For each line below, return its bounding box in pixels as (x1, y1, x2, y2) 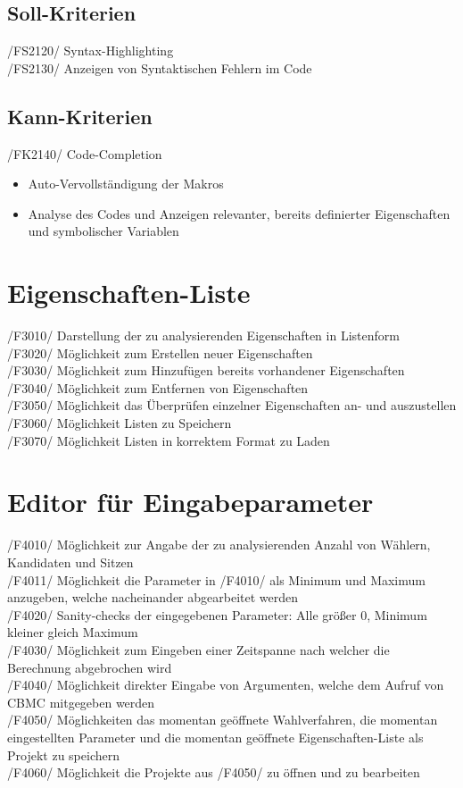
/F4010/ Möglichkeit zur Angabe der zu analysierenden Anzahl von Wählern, (7, 535, 431, 554)
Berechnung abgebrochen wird (7, 658, 172, 676)
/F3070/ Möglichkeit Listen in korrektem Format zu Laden (7, 431, 330, 449)
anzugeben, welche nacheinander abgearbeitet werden (7, 588, 299, 607)
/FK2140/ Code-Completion (7, 144, 162, 163)
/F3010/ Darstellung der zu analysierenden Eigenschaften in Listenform (7, 326, 400, 345)
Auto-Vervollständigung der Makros (28, 174, 224, 193)
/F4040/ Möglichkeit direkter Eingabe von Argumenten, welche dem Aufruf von (7, 675, 444, 694)
